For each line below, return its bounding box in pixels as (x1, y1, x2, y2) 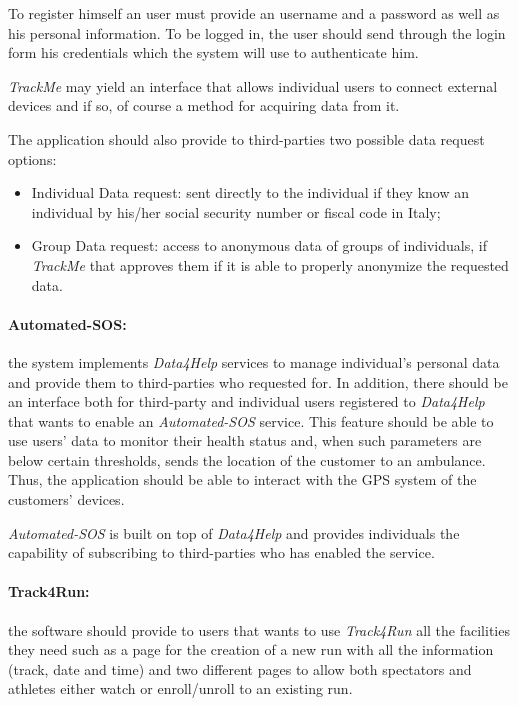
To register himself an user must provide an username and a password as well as (8, 3, 500, 23)
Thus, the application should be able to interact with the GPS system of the (8, 469, 477, 490)
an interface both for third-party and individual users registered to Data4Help (8, 391, 485, 412)
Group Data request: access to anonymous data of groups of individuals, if (31, 235, 487, 256)
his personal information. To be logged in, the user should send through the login (8, 22, 506, 43)
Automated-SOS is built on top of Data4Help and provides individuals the (8, 522, 460, 543)
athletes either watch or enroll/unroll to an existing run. (8, 678, 353, 699)
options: (8, 148, 57, 169)
